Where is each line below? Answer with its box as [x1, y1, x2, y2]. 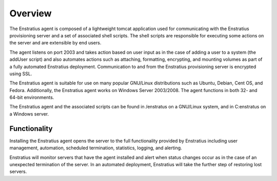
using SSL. [9, 71, 32, 77]
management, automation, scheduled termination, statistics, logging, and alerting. [9, 145, 182, 151]
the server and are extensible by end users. [9, 40, 102, 46]
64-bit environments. [9, 95, 54, 101]
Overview [9, 8, 52, 19]
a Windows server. [9, 110, 49, 117]
